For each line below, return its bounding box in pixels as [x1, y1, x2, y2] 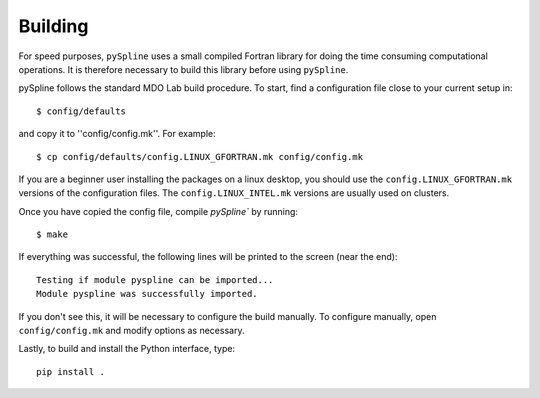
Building [18, 15, 89, 37]
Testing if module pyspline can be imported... [36, 274, 274, 285]
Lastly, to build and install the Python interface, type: [18, 343, 235, 355]
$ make [36, 229, 69, 240]
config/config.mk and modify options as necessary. [18, 325, 245, 337]
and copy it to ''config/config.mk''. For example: [18, 128, 216, 140]
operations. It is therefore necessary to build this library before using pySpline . [18, 63, 349, 75]
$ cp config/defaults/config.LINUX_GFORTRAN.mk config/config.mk [36, 151, 364, 162]
